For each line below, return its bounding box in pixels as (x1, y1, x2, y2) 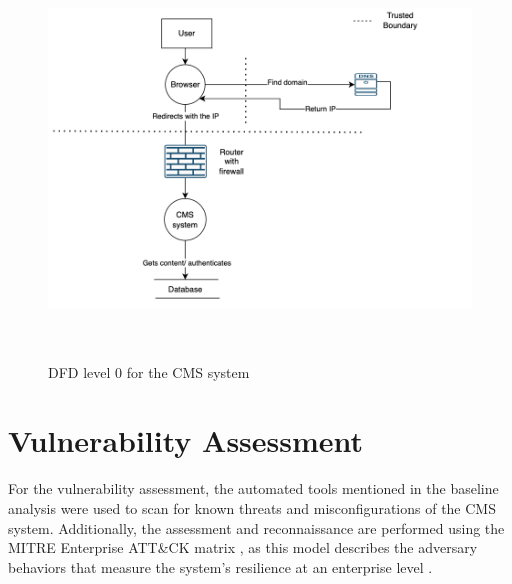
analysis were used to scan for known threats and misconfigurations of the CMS (8, 497, 496, 518)
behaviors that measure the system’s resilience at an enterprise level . (8, 556, 433, 577)
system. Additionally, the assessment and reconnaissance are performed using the (8, 517, 505, 538)
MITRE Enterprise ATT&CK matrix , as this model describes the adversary (8, 537, 478, 558)
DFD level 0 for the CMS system (48, 361, 250, 382)
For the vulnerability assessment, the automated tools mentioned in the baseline (8, 478, 499, 499)
